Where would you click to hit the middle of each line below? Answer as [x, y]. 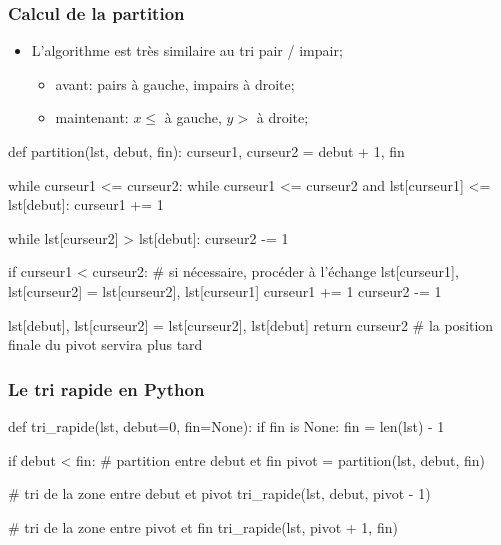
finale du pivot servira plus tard [105, 344]
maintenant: [92, 117]
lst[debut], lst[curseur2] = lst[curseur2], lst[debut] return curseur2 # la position [251, 324]
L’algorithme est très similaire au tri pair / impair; [187, 50]
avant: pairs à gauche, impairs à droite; [175, 83]
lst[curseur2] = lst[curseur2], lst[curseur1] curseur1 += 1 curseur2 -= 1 [225, 290]
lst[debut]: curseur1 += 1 [86, 204]
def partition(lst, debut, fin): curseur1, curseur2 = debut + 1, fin [206, 151]
